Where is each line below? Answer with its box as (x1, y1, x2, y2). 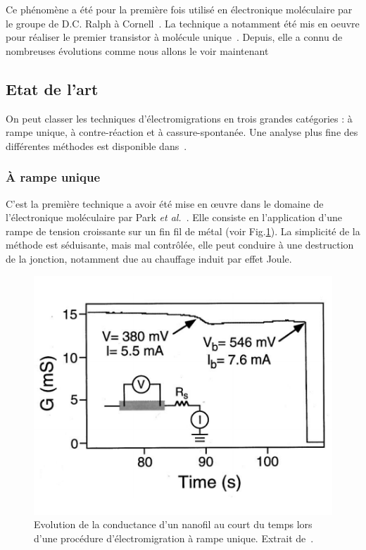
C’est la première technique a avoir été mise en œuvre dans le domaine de (6, 196, 324, 211)
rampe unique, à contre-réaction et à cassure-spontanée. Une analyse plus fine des (6, 125, 358, 139)
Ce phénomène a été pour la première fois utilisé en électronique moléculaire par (6, 2, 353, 16)
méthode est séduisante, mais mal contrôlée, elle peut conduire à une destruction (6, 237, 354, 252)
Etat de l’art (6, 77, 99, 99)
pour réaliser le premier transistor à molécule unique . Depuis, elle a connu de (6, 30, 343, 44)
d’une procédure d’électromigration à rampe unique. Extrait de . (34, 530, 314, 545)
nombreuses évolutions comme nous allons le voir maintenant (6, 43, 269, 58)
